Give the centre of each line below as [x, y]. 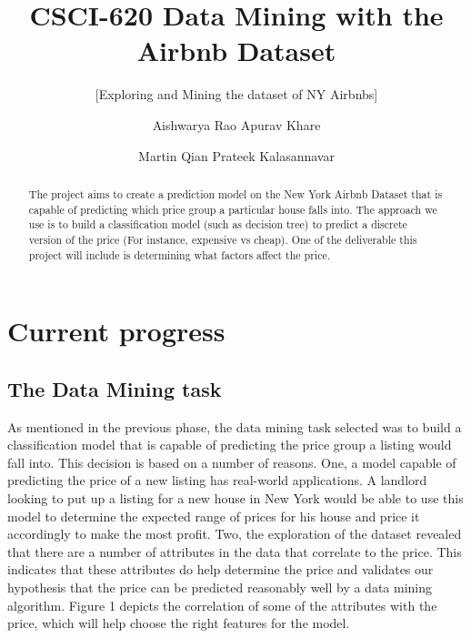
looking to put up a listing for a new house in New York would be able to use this [235, 497]
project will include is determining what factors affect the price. [180, 254]
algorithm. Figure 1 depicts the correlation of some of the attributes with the [222, 605]
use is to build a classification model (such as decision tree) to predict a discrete [218, 224]
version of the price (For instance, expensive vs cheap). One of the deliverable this [223, 239]
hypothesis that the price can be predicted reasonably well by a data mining [220, 587]
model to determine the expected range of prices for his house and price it [214, 516]
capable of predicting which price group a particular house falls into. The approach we [233, 209]
